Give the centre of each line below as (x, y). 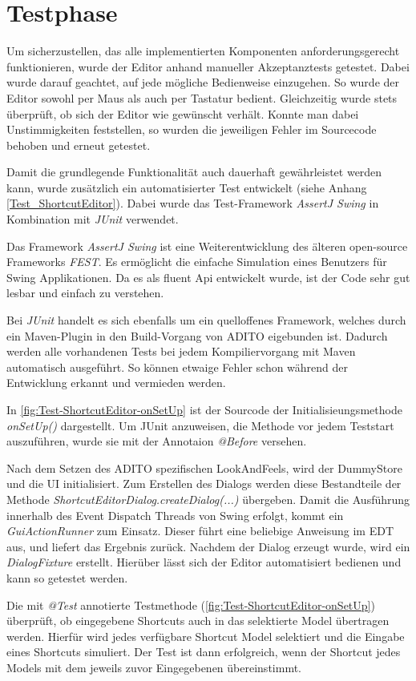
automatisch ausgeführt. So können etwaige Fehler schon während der (178, 367)
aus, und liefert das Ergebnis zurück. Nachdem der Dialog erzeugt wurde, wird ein (208, 546)
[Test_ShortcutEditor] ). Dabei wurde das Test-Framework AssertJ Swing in (193, 203)
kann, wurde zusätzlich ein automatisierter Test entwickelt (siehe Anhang (187, 187)
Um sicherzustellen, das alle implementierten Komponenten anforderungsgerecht (203, 51)
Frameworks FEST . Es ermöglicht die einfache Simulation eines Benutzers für (197, 262)
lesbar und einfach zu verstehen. (85, 293)
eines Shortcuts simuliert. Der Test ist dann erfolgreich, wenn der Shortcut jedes (204, 652)
